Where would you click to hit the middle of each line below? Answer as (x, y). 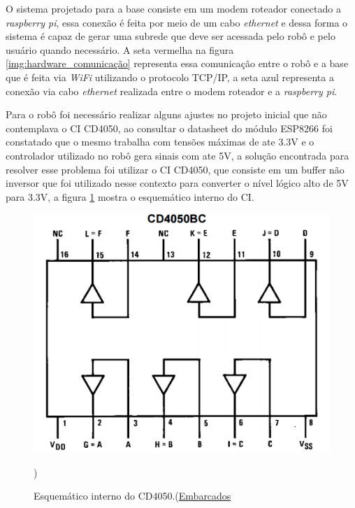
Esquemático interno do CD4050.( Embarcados (132, 496)
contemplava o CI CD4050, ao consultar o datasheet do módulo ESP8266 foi (169, 128)
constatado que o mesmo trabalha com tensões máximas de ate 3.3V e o (160, 142)
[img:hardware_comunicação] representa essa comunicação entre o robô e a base (177, 63)
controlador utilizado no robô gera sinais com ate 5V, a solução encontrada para (177, 155)
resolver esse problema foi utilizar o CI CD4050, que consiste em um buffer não (175, 169)
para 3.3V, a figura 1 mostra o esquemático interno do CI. (130, 196)
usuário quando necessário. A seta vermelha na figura (120, 49)
